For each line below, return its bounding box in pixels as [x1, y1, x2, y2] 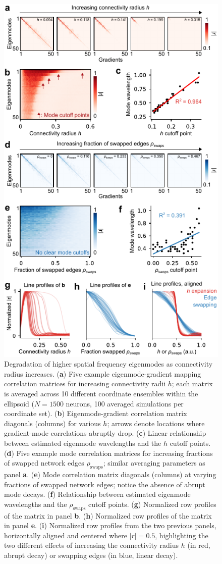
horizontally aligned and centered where [4, 530, 127, 540]
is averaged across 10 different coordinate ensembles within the [4, 388, 198, 399]
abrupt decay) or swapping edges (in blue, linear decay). [4, 549, 178, 560]
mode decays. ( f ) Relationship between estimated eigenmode [4, 489, 191, 499]
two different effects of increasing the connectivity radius [4, 540, 179, 550]
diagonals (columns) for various [4, 418, 101, 428]
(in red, [187, 540, 210, 550]
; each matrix [172, 378, 213, 389]
